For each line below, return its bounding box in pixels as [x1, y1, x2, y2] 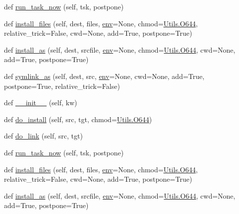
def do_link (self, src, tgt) [4, 131, 83, 141]
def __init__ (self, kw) [4, 97, 77, 108]
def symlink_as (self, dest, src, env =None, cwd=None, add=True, [4, 71, 205, 81]
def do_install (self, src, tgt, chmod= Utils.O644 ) [4, 114, 152, 124]
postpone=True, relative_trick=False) [4, 80, 120, 91]
